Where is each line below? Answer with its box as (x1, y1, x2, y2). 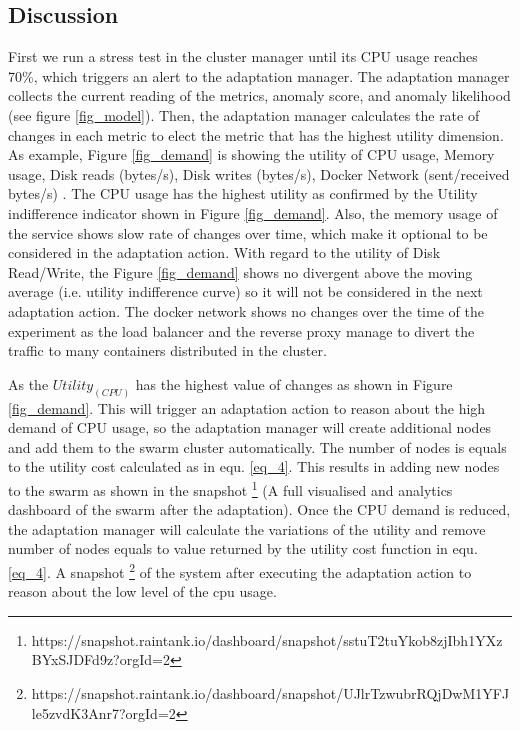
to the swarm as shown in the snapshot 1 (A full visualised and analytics (8, 476, 453, 500)
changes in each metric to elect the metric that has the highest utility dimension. (8, 124, 504, 145)
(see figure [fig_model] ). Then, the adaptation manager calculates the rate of (8, 104, 480, 125)
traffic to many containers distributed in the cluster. (8, 340, 327, 361)
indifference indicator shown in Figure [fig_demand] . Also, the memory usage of (8, 202, 498, 223)
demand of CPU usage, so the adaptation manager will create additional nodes (8, 417, 492, 438)
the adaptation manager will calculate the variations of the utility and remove (8, 518, 486, 539)
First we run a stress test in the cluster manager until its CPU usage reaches (8, 46, 478, 67)
